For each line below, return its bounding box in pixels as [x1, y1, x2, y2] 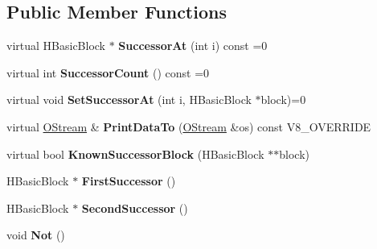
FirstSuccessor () [81, 172, 176, 189]
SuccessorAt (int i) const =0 [118, 37, 268, 54]
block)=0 [260, 91, 306, 108]
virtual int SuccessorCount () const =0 [6, 64, 210, 81]
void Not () [6, 226, 65, 243]
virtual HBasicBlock [6, 37, 106, 54]
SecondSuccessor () [81, 199, 188, 216]
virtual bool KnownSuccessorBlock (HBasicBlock [6, 145, 264, 162]
